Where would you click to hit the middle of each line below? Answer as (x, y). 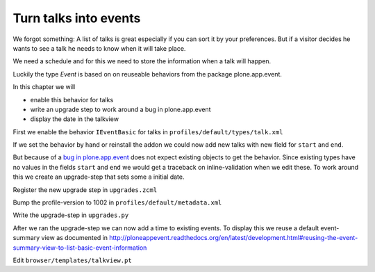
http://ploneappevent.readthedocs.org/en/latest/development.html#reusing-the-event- (233, 238)
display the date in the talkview (75, 119)
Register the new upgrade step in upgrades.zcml (85, 190)
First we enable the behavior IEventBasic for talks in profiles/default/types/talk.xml (148, 131)
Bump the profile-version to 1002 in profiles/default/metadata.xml (117, 202)
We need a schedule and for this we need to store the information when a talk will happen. (142, 61)
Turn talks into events (77, 18)
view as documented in (74, 238)
